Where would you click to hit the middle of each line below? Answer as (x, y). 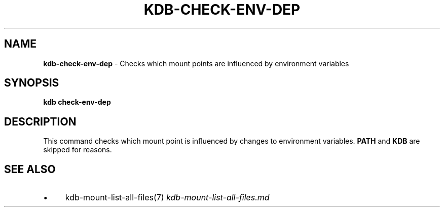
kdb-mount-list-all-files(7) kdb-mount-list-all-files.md (167, 198)
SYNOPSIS (32, 83)
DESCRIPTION (40, 121)
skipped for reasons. (78, 150)
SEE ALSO (30, 169)
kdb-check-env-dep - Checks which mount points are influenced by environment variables (196, 63)
